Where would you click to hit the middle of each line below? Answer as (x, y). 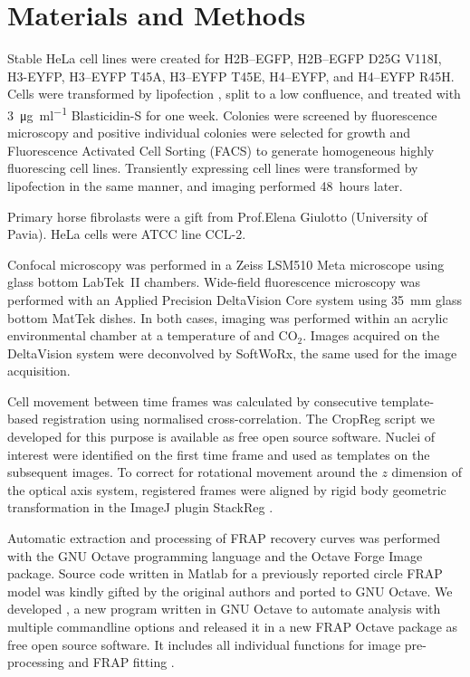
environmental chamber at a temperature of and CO (153, 335)
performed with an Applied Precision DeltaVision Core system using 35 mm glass (235, 299)
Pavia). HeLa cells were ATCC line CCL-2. (127, 234)
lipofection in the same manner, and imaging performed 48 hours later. (205, 185)
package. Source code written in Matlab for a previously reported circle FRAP (225, 573)
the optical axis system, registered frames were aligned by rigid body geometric (227, 489)
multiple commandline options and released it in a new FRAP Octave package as (233, 626)
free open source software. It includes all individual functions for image (204, 644)
